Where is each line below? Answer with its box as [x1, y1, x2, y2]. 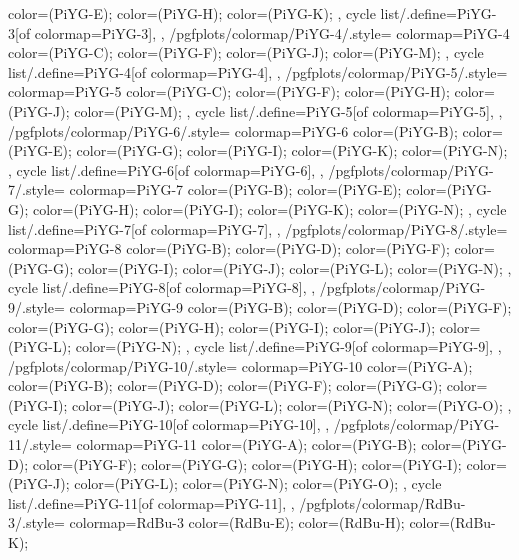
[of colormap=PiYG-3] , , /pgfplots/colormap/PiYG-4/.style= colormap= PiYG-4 [15, 22, 510, 43]
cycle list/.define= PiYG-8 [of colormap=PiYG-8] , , [8, 277, 316, 298]
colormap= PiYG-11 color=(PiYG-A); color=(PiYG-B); [76, 434, 417, 455]
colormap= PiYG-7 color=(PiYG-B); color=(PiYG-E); [69, 179, 402, 200]
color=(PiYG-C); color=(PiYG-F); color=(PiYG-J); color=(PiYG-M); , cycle [8, 42, 484, 63]
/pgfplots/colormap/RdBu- [299, 492, 466, 513]
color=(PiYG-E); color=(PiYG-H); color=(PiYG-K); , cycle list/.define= [8, 3, 457, 23]
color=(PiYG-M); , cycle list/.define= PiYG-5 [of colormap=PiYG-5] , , [74, 100, 503, 121]
